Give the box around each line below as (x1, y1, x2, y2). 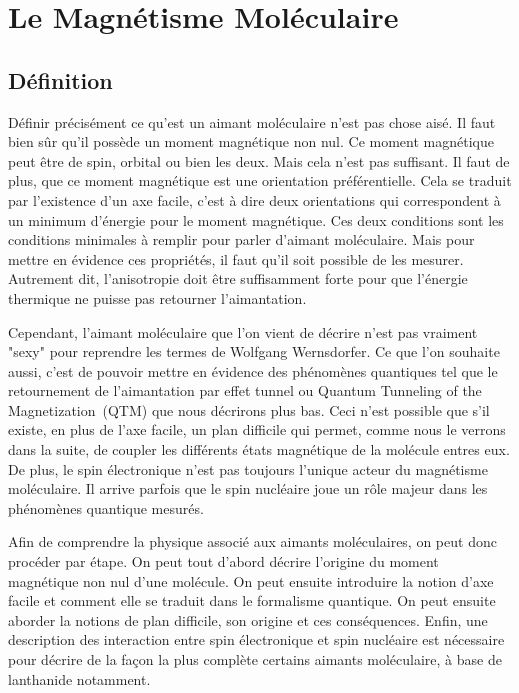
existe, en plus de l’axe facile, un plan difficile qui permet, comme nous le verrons (8, 419, 506, 440)
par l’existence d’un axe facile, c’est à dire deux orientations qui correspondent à (8, 189, 501, 210)
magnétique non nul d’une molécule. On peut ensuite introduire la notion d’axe (8, 570, 494, 591)
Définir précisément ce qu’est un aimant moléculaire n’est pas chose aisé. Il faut (8, 111, 496, 132)
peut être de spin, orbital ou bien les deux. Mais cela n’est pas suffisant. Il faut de (8, 150, 510, 171)
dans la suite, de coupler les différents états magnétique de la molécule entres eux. (8, 439, 510, 460)
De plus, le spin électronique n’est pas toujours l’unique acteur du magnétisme (8, 458, 488, 479)
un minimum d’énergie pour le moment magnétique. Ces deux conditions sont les (8, 209, 504, 230)
